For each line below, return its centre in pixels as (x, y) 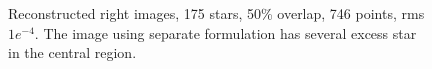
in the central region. (72, 52)
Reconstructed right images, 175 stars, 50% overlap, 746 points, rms (216, 13)
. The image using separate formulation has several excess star (225, 32)
